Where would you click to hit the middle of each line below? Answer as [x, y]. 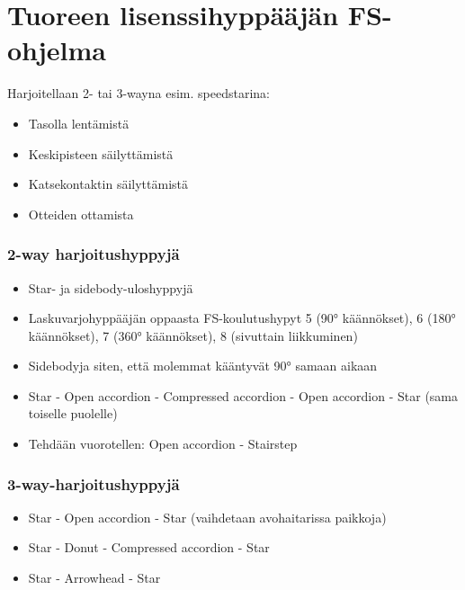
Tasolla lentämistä [79, 123]
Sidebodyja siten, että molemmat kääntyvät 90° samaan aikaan [203, 366]
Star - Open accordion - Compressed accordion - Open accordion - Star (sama [243, 395]
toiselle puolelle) [73, 413]
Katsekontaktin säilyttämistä [108, 184]
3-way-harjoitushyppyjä [94, 483]
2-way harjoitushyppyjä [94, 254]
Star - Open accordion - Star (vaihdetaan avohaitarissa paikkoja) [207, 517]
